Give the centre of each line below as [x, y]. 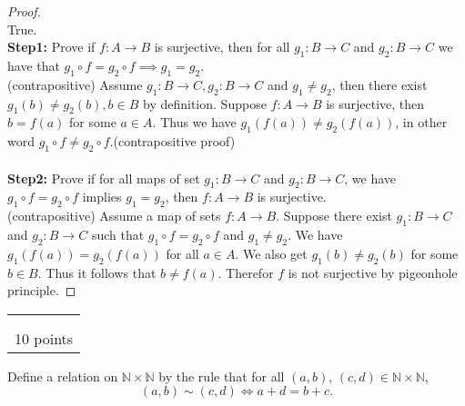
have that [34, 65]
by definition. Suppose [205, 103]
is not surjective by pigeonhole [373, 272]
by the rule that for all [222, 376]
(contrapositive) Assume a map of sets [114, 216]
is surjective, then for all [222, 47]
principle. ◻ [42, 290]
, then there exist [379, 84]
